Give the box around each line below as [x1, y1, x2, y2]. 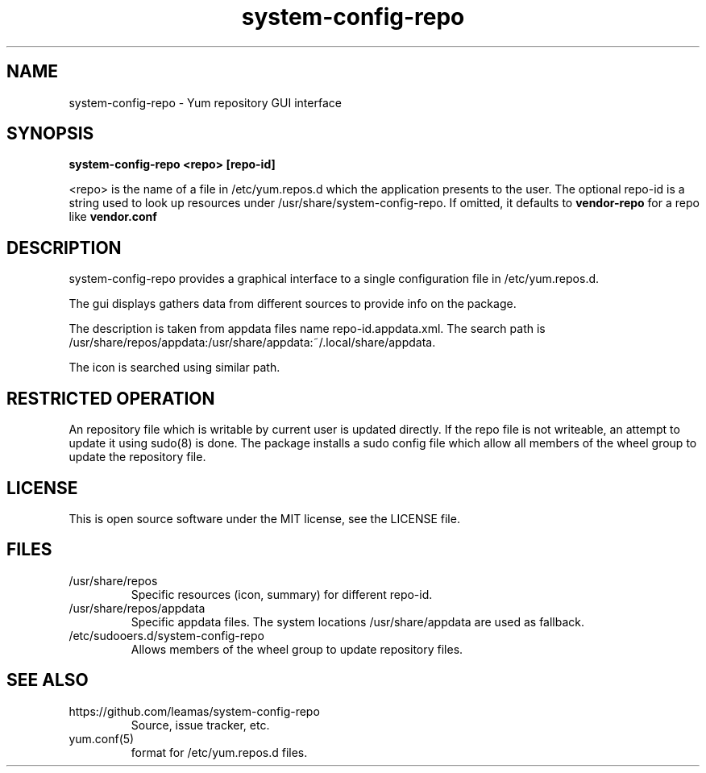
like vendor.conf [69, 210, 157, 224]
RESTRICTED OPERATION [6, 388, 215, 409]
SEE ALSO [6, 670, 89, 691]
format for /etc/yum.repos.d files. [131, 745, 308, 759]
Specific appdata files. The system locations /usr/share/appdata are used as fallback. [131, 614, 585, 629]
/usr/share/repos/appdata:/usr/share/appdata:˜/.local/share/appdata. [69, 335, 436, 350]
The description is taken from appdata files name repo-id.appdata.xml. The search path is [69, 322, 546, 336]
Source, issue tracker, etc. [131, 717, 270, 732]
